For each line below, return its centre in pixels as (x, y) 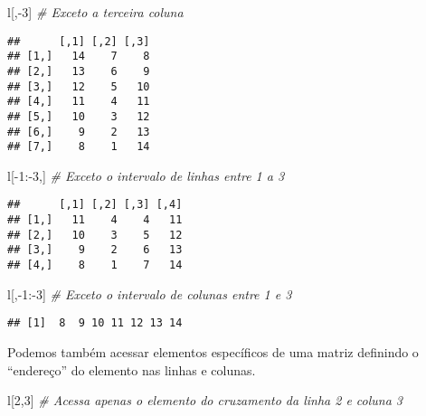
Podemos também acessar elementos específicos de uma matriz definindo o (213, 351)
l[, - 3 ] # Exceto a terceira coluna (95, 12)
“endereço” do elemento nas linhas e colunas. (132, 369)
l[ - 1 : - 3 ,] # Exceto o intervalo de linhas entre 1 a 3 (146, 175)
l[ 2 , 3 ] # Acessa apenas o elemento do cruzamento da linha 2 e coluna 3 (205, 400)
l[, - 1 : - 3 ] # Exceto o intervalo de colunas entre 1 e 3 (150, 293)
